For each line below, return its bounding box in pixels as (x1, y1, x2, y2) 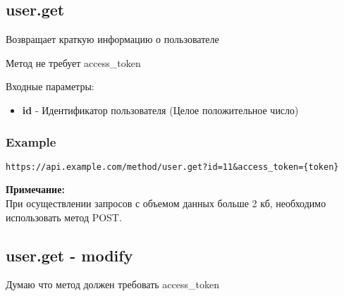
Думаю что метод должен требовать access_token (6, 277, 219, 292)
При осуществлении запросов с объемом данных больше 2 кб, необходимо (6, 196, 326, 211)
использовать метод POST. (6, 209, 122, 224)
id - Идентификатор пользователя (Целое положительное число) (22, 102, 299, 117)
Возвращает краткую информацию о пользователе (6, 32, 219, 47)
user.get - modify (6, 244, 133, 266)
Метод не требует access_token (6, 55, 141, 70)
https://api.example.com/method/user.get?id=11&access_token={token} (6, 161, 339, 172)
